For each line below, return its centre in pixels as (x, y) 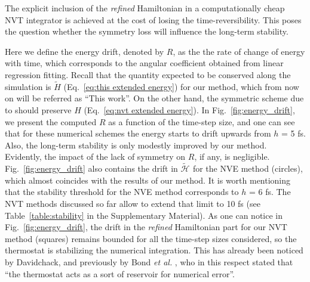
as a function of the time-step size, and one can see (202, 121)
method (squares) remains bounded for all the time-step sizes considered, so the (151, 238)
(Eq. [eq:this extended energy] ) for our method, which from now (181, 86)
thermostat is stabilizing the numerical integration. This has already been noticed (154, 250)
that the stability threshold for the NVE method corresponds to (122, 192)
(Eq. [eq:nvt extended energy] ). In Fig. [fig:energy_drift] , (189, 109)
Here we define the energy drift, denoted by (85, 51)
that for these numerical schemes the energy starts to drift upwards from (138, 133)
